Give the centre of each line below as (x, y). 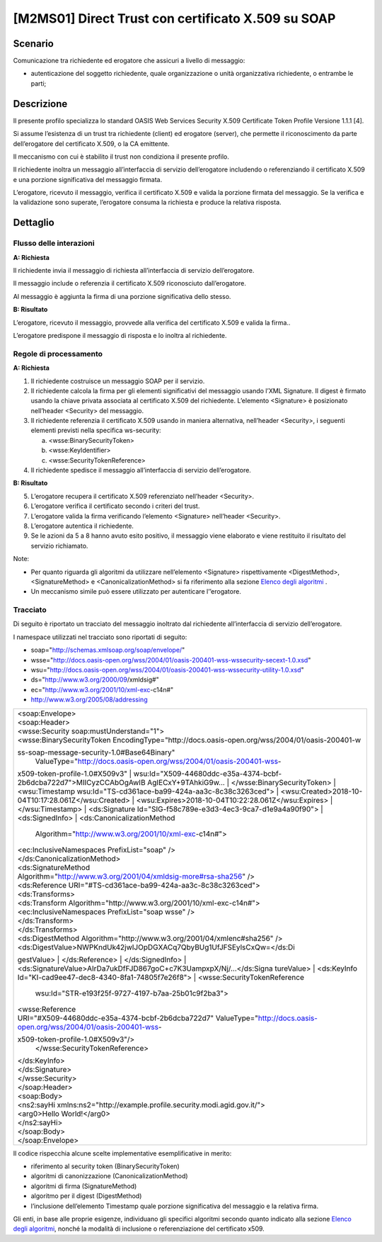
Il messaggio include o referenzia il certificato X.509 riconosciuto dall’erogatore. (130, 283)
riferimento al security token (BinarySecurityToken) (105, 1166)
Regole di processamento (58, 354)
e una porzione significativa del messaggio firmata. (88, 179)
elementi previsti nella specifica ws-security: (96, 430)
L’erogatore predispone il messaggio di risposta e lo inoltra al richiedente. (120, 335)
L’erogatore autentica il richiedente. (82, 526)
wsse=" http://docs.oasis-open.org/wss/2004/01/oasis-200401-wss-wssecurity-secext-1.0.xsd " (171, 660)
